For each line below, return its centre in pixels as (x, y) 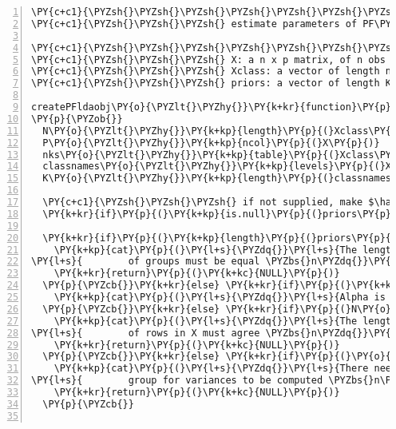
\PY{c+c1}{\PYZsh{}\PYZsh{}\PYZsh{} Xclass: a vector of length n (212, 71)
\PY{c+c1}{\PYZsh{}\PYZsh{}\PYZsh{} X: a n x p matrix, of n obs (208, 60)
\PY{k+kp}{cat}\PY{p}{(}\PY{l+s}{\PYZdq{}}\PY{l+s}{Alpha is (220, 297)
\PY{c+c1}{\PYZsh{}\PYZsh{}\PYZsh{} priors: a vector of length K (212, 83)
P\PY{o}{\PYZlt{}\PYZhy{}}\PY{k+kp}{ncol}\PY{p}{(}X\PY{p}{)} (211, 143)
